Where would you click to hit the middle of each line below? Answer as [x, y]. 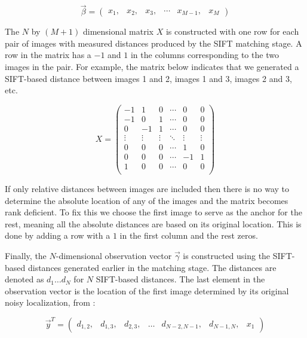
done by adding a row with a [58, 235]
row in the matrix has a [48, 55]
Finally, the [26, 256]
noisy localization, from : [50, 302]
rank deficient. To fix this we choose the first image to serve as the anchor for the [153, 212]
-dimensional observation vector [114, 256]
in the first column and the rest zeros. [189, 235]
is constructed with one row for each [232, 31]
